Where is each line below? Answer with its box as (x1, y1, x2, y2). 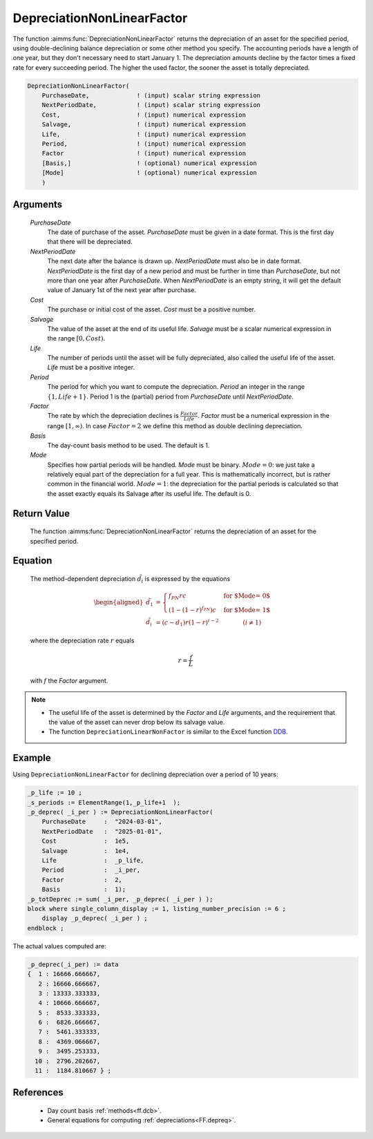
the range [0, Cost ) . (47, 334, 106, 343)
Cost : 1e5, (41, 837, 130, 845)
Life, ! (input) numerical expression (41, 130, 247, 138)
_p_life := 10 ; (27, 789, 83, 797)
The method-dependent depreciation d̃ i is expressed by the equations (30, 575, 231, 584)
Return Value (12, 508, 70, 519)
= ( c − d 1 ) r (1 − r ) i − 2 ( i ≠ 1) (155, 617, 262, 628)
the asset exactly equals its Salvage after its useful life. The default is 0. (47, 489, 251, 497)
